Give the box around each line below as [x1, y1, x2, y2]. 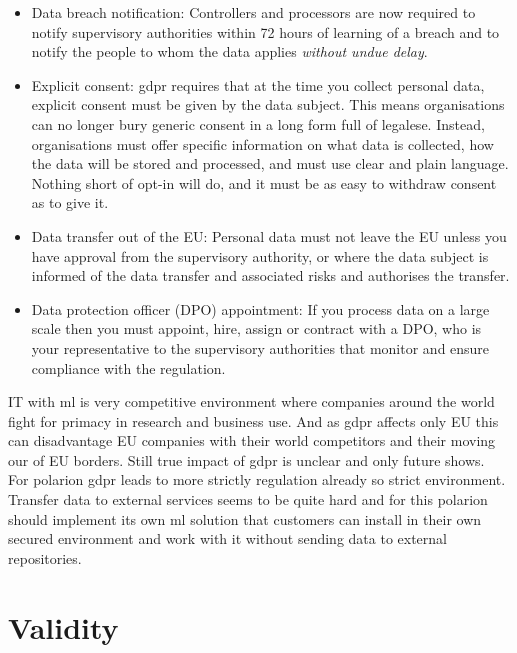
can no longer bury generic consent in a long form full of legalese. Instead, [31, 113, 485, 134]
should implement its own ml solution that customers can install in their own [8, 508, 482, 529]
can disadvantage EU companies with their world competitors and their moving [8, 430, 496, 451]
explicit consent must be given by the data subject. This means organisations [31, 94, 505, 115]
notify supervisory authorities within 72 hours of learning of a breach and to [31, 21, 500, 42]
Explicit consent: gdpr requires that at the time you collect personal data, [31, 74, 485, 95]
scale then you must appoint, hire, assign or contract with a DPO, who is [31, 318, 482, 339]
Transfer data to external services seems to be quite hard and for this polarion [8, 489, 488, 510]
